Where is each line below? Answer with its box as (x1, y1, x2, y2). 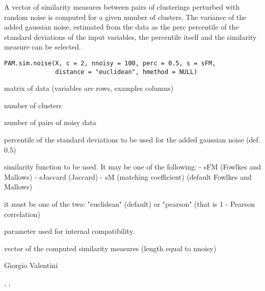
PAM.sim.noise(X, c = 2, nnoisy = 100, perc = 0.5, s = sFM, (4, 59, 216, 67)
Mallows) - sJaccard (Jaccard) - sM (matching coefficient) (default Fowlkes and (4, 171, 252, 182)
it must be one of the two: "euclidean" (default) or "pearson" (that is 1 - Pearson (4, 199, 255, 209)
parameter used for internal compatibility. (4, 226, 135, 236)
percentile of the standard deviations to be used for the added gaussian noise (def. (4, 134, 260, 145)
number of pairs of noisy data (4, 117, 96, 128)
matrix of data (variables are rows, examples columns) (4, 83, 174, 93)
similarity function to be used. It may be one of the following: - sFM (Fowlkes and (4, 161, 261, 172)
